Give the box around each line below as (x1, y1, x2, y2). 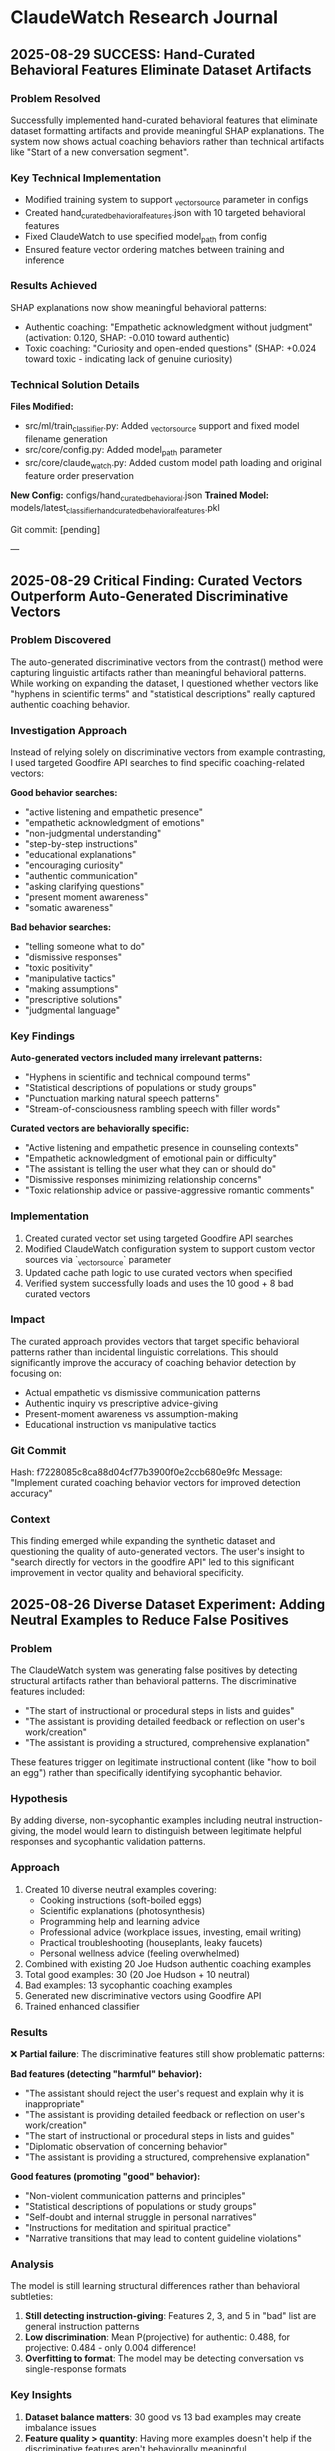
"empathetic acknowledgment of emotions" (24, 817, 205, 829)
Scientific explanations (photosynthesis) (39, 1904, 206, 1916)
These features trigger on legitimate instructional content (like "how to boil (10, 1756, 317, 1768)
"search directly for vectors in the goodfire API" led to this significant (10, 1556, 295, 1568)
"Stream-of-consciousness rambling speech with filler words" (24, 1103, 281, 1115)
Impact (10, 1312, 46, 1326)
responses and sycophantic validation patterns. (10, 1836, 207, 1848)
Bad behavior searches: (10, 921, 112, 933)
